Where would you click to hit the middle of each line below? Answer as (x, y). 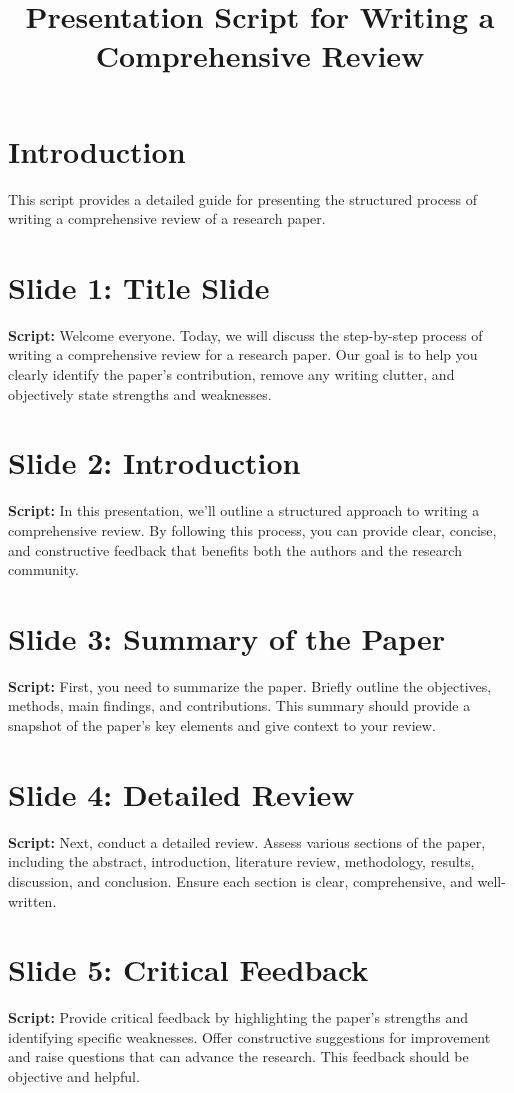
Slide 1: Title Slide (139, 286)
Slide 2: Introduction (154, 462)
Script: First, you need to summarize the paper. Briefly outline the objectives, (250, 685)
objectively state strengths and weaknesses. (140, 393)
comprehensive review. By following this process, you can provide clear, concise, (252, 529)
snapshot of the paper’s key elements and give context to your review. (222, 725)
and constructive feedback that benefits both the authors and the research (235, 549)
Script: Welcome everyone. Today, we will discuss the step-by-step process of (245, 334)
